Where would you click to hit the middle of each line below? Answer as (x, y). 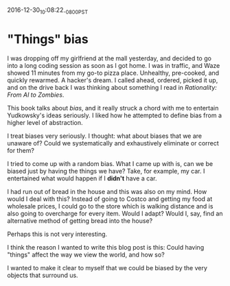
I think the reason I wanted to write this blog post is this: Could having (106, 247)
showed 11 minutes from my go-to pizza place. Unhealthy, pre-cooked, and (113, 73)
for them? (21, 150)
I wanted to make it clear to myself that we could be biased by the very (107, 267)
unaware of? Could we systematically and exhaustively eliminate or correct (113, 143)
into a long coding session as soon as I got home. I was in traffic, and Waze (114, 65)
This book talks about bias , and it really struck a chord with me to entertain (113, 108)
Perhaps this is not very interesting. (57, 234)
